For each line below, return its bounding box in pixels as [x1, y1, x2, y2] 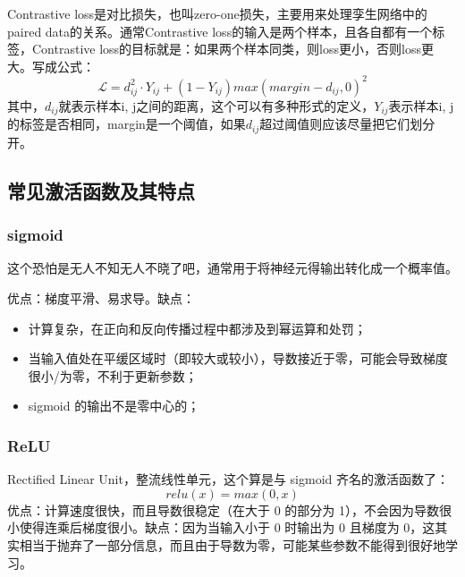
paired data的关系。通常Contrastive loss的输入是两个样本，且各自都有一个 [7, 21, 433, 40]
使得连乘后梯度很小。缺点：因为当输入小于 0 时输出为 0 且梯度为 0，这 [19, 518, 435, 537]
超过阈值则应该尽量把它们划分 [259, 115, 435, 133]
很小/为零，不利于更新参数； [28, 366, 198, 385]
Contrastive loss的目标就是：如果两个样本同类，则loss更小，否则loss [31, 39, 421, 58]
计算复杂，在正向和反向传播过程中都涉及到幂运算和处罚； [28, 318, 367, 337]
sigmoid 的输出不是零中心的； [28, 396, 200, 415]
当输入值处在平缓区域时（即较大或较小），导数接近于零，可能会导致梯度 [28, 349, 448, 368]
